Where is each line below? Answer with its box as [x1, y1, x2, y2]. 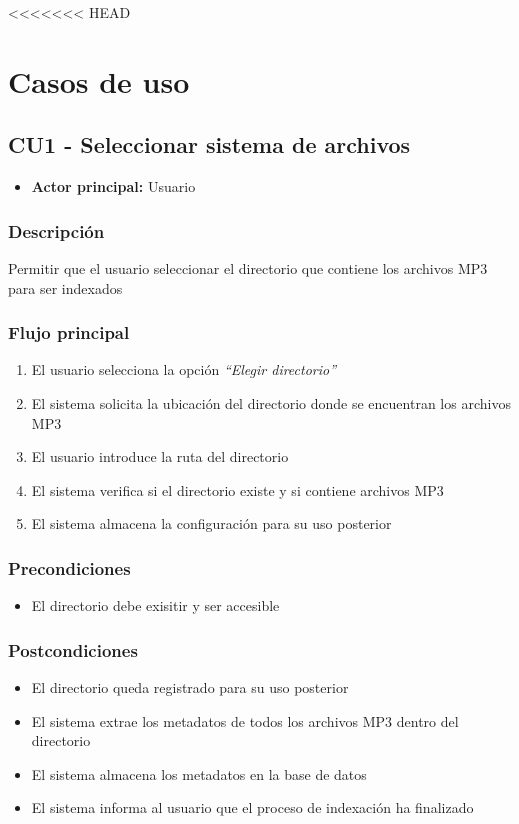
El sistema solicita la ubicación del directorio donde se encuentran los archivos [31, 392, 511, 413]
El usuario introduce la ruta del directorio [31, 446, 289, 467]
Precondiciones [8, 555, 131, 580]
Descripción [8, 218, 105, 243]
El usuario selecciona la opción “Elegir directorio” [31, 359, 337, 380]
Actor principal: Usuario [31, 176, 196, 197]
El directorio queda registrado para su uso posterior [31, 676, 349, 697]
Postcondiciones [8, 637, 138, 662]
